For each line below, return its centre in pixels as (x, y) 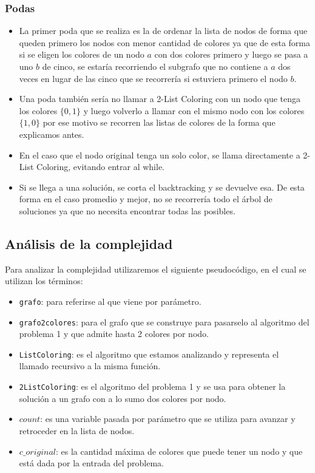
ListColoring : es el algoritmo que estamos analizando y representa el (149, 354)
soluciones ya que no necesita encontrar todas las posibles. (127, 210)
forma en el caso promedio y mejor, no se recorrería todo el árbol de (146, 199)
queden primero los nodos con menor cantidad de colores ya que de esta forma (164, 42)
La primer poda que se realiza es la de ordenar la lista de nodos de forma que (163, 31)
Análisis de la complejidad (89, 243)
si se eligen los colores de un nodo (82, 54)
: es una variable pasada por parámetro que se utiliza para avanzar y (168, 419)
